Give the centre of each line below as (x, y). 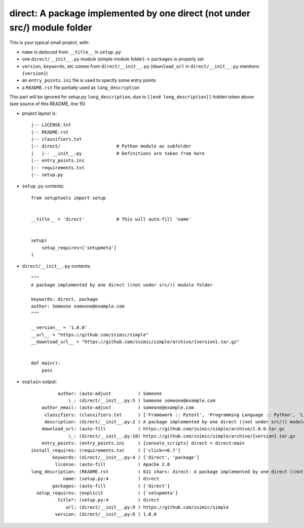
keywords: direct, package (65, 299)
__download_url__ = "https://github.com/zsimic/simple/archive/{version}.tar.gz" (135, 342)
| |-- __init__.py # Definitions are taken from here (118, 153)
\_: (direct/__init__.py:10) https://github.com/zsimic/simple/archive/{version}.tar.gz (182, 436)
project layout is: (39, 113)
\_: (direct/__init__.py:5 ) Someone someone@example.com (142, 400)
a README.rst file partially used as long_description (81, 87)
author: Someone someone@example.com (78, 306)
